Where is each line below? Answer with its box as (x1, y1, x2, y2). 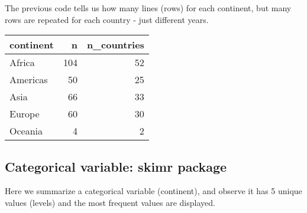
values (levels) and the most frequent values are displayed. (5, 196, 215, 208)
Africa (9, 55, 35, 70)
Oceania (9, 124, 43, 138)
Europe (9, 107, 40, 121)
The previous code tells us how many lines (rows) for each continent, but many (5, 2, 292, 14)
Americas (9, 73, 48, 87)
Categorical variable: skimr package (5, 157, 227, 175)
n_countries (86, 38, 144, 52)
